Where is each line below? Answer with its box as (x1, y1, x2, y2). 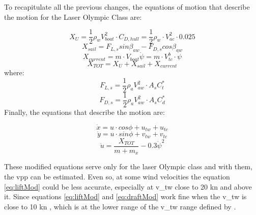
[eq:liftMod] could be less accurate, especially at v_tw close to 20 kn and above (4, 181, 252, 192)
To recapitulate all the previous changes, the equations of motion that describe (4, 2, 250, 12)
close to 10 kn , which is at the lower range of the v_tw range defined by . (4, 201, 236, 211)
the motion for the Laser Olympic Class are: (4, 11, 142, 22)
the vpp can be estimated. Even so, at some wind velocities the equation (4, 171, 230, 181)
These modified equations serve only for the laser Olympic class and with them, (4, 161, 252, 172)
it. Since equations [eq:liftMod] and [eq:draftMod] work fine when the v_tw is (4, 191, 247, 202)
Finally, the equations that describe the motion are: (4, 106, 165, 117)
